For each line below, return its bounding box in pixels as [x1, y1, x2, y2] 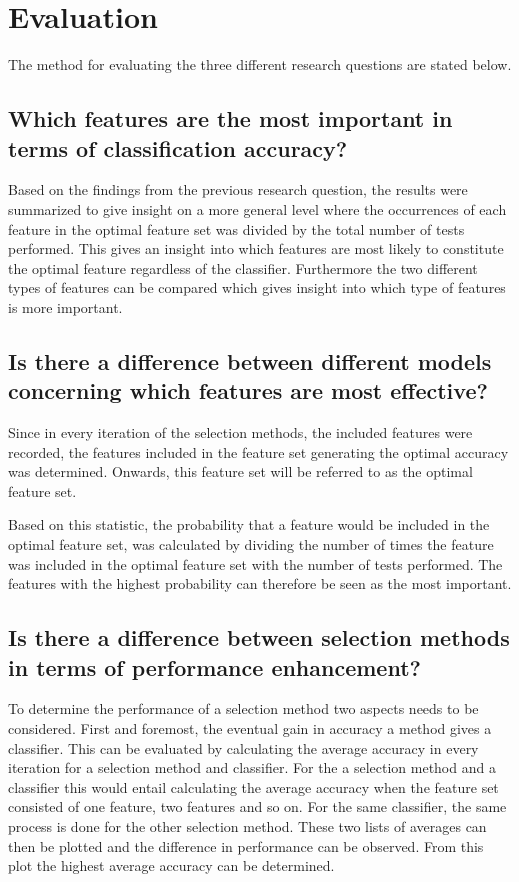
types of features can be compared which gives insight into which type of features [8, 277, 506, 298]
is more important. [8, 296, 123, 317]
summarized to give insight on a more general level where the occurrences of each [8, 198, 507, 219]
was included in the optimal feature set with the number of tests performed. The [8, 553, 503, 574]
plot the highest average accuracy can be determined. [8, 855, 335, 876]
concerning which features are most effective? [8, 375, 488, 406]
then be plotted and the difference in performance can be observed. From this [8, 835, 484, 856]
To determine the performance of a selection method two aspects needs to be [8, 698, 479, 719]
